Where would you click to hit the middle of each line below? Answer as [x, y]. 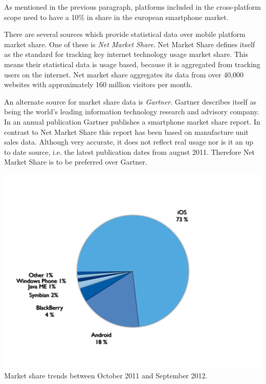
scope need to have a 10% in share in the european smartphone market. [116, 17]
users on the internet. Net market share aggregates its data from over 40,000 [124, 74]
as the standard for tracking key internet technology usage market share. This [126, 54]
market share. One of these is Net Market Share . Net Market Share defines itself [130, 44]
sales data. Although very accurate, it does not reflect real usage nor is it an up [129, 142]
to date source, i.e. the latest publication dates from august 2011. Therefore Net [130, 151]
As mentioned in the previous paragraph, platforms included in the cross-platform [132, 7]
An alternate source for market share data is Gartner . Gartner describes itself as [130, 101]
